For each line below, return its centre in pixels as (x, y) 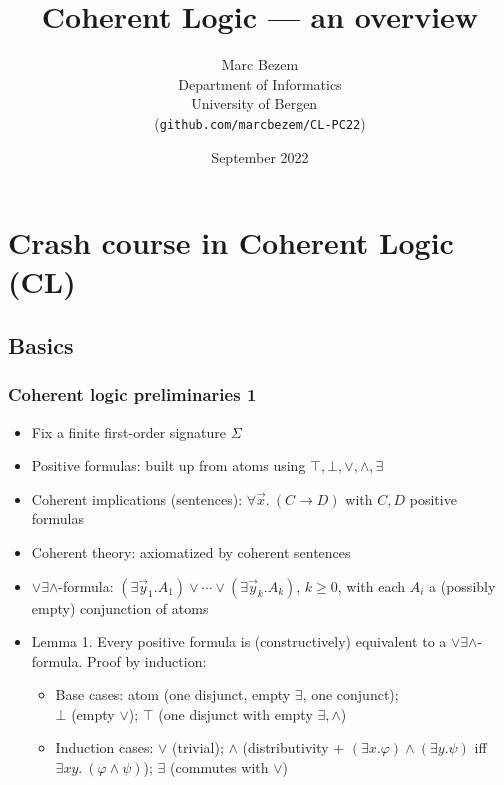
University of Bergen (254, 103)
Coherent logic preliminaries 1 (132, 394)
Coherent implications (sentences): (137, 498)
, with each (371, 585)
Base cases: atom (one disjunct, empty (173, 694)
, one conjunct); (350, 694)
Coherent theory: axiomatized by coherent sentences (191, 551)
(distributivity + (293, 747)
